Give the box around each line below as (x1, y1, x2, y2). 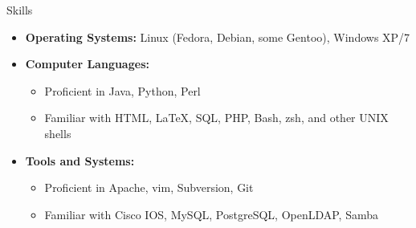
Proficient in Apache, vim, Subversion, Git (44, 179, 254, 196)
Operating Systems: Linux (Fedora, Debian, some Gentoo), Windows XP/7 (25, 28, 410, 45)
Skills (6, 2, 33, 18)
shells (44, 124, 71, 141)
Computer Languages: (25, 55, 149, 72)
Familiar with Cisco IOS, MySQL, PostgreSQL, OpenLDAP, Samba (44, 206, 379, 222)
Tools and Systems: (25, 152, 135, 169)
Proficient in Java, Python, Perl (44, 82, 201, 99)
